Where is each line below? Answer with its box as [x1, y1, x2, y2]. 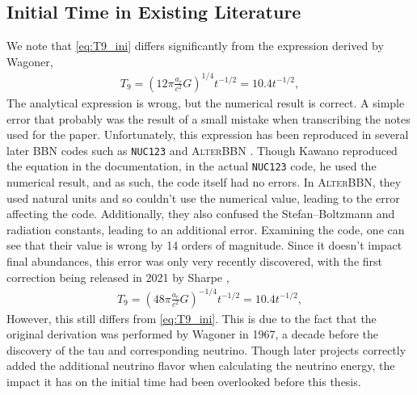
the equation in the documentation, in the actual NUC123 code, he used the [6, 158, 377, 174]
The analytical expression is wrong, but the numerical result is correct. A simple [6, 94, 405, 111]
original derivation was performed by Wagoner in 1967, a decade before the [6, 326, 378, 342]
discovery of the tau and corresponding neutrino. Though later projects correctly [6, 341, 406, 358]
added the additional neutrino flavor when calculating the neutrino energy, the [6, 357, 395, 374]
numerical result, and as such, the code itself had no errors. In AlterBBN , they [6, 174, 402, 191]
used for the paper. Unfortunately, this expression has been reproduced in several [6, 126, 409, 143]
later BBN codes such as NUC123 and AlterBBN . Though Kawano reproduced [6, 141, 398, 158]
